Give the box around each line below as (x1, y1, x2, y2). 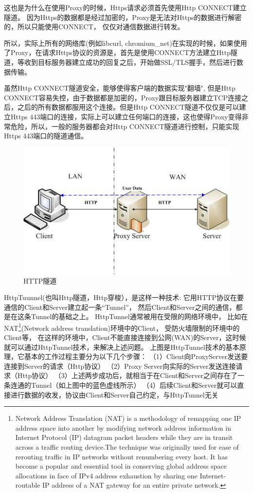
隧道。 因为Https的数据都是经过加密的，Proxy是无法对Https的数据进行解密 (4, 12, 242, 22)
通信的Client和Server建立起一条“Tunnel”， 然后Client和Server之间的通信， (4, 302, 236, 312)
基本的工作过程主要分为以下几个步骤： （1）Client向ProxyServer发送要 (24, 351, 248, 361)
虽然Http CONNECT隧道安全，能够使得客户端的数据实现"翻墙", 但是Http (4, 83, 235, 93)
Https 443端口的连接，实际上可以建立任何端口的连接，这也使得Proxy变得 (10, 111, 242, 121)
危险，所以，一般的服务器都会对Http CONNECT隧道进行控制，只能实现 (10, 121, 239, 131)
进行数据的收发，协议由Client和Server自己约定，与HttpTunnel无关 (10, 389, 218, 399)
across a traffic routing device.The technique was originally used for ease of (15, 441, 239, 452)
